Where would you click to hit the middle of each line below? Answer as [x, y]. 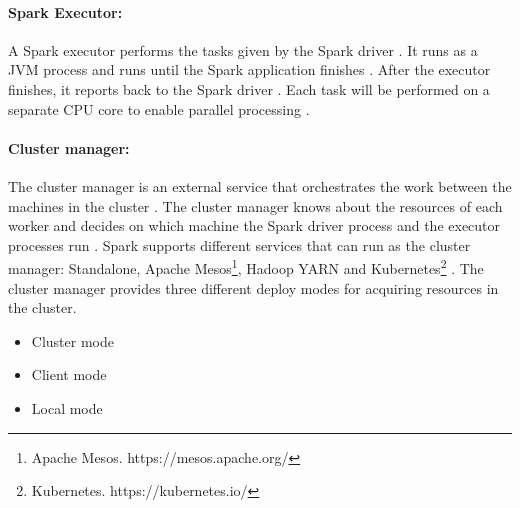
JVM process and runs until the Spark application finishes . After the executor [249, 69]
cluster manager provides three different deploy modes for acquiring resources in [253, 287]
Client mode [69, 374]
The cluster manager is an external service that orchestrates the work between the [260, 185]
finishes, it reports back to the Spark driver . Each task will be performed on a [249, 88]
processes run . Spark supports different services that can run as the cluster [239, 244]
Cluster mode [72, 340]
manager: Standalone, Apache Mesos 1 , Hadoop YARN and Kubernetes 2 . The [246, 266]
